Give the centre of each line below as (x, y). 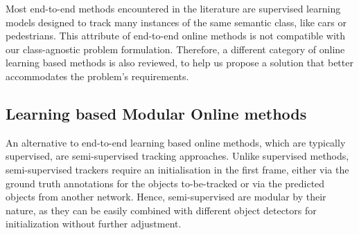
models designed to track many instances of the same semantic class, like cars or (176, 22)
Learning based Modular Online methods (156, 113)
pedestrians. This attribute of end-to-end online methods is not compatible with (176, 36)
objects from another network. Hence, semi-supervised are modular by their (166, 197)
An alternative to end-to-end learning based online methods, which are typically (176, 142)
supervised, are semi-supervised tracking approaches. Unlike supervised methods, (177, 156)
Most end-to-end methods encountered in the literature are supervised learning (173, 8)
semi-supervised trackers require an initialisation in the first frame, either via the (177, 169)
